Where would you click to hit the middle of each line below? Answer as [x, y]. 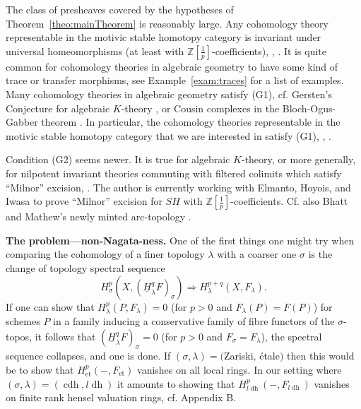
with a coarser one [257, 254]
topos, [19, 336]
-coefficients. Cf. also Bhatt [289, 201]
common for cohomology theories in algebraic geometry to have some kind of [172, 66]
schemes [23, 320]
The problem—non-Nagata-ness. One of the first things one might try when [180, 240]
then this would [321, 356]
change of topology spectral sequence [85, 267]
